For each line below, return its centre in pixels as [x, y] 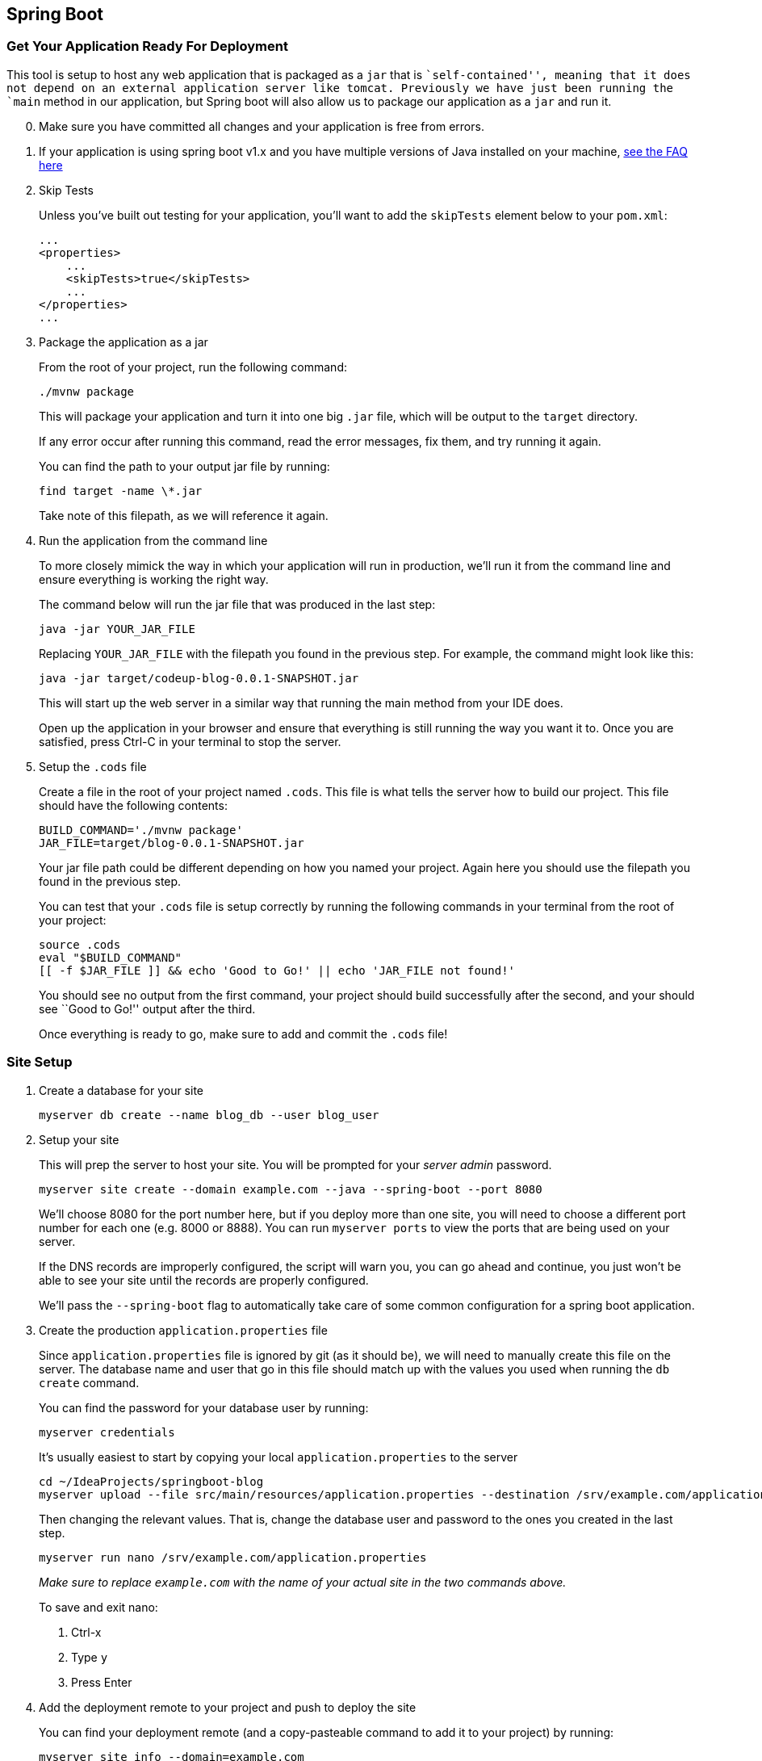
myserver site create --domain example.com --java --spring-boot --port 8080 [291, 1189]
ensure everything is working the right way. [154, 579]
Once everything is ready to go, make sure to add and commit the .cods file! [243, 1034]
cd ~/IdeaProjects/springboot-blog [151, 1481]
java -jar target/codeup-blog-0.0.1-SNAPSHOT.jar [199, 678]
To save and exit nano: [98, 1607]
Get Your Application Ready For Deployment [147, 46]
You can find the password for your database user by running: [204, 1407]
